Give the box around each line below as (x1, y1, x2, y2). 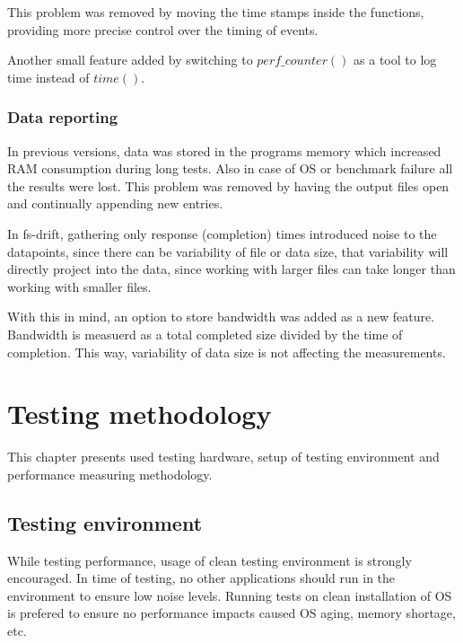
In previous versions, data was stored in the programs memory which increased (7, 141, 441, 160)
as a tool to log (354, 50, 437, 69)
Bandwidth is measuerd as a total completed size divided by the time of (7, 324, 403, 343)
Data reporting (7, 106, 118, 128)
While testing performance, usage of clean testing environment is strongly (7, 551, 412, 569)
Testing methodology (7, 395, 272, 432)
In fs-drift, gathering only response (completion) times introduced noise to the (7, 224, 437, 242)
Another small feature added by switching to (7, 50, 253, 69)
